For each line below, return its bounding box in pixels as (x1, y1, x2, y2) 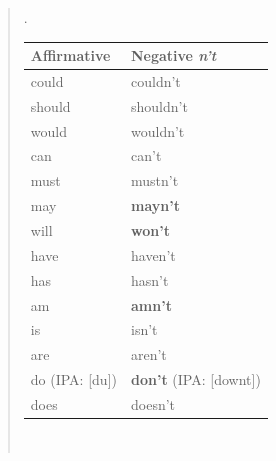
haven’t (130, 244, 176, 265)
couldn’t (130, 70, 181, 91)
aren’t (130, 344, 167, 365)
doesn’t (130, 393, 176, 414)
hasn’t (130, 269, 169, 290)
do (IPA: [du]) (30, 369, 117, 390)
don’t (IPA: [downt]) (130, 369, 261, 390)
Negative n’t (130, 45, 217, 66)
